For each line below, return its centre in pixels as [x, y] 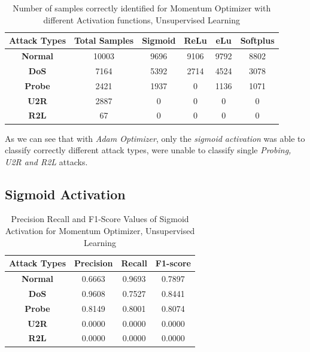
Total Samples [104, 40]
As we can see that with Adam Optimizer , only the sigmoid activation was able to [155, 138]
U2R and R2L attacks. [46, 161]
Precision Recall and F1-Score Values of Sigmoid [100, 219]
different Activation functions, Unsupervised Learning [142, 19]
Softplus [257, 40]
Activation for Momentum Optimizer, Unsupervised [100, 231]
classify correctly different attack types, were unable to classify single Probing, [148, 150]
